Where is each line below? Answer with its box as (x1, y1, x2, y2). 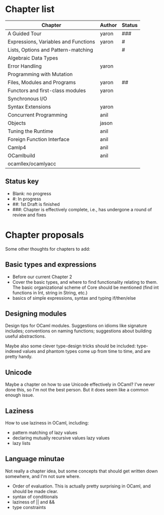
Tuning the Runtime (7, 128, 53, 135)
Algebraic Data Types (7, 54, 58, 61)
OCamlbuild (7, 152, 35, 159)
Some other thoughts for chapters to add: (5, 246, 91, 252)
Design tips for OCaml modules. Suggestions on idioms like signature (5, 323, 147, 329)
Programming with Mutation (7, 71, 73, 78)
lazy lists (12, 440, 31, 446)
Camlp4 (7, 144, 26, 151)
